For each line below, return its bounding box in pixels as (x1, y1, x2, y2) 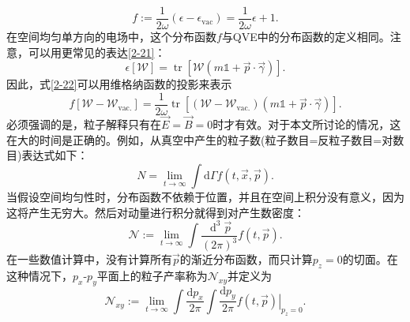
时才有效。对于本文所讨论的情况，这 (213, 116, 401, 133)
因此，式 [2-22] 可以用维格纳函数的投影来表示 (6, 76, 232, 92)
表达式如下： (21, 147, 88, 163)
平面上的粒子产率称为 (96, 267, 208, 283)
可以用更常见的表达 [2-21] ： (28, 43, 166, 60)
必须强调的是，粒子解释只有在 (6, 116, 161, 133)
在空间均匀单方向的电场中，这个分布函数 (6, 28, 216, 45)
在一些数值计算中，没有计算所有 (6, 251, 172, 267)
